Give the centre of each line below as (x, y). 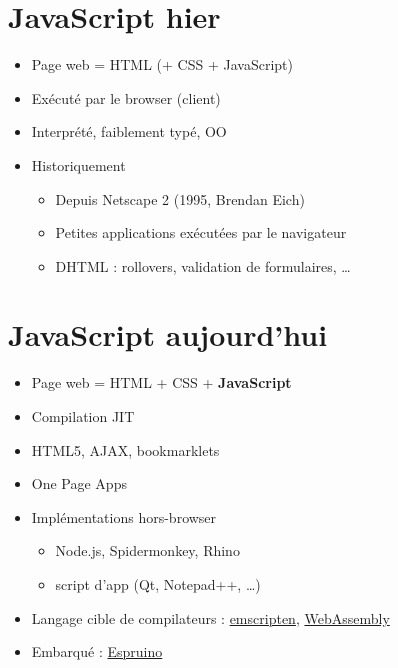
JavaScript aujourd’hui (168, 334)
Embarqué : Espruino (97, 651)
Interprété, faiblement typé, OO (129, 131)
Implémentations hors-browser (124, 516)
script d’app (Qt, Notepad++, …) (158, 583)
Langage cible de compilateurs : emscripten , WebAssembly (210, 617)
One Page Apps (79, 483)
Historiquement (78, 164)
